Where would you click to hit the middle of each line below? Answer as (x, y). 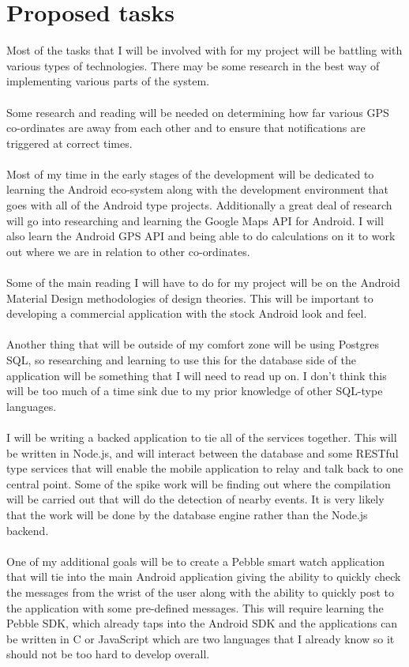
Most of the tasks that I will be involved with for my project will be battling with (204, 50)
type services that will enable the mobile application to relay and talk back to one (205, 468)
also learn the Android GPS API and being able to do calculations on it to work (201, 236)
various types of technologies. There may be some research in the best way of (193, 65)
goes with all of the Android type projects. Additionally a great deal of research (199, 205)
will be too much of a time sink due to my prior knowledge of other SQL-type (195, 391)
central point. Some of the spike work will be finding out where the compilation (199, 483)
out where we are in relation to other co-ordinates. (128, 251)
